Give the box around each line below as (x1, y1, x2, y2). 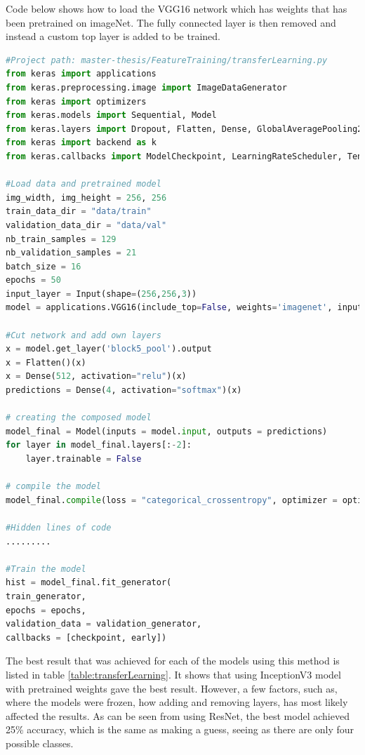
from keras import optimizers (6, 96, 147, 107)
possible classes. (6, 735, 74, 750)
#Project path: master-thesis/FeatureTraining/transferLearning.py (6, 55, 328, 65)
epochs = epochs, (6, 605, 86, 615)
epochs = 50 (6, 275, 61, 286)
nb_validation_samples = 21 (6, 248, 137, 258)
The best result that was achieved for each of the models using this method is (6, 653, 340, 668)
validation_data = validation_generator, (6, 619, 202, 629)
